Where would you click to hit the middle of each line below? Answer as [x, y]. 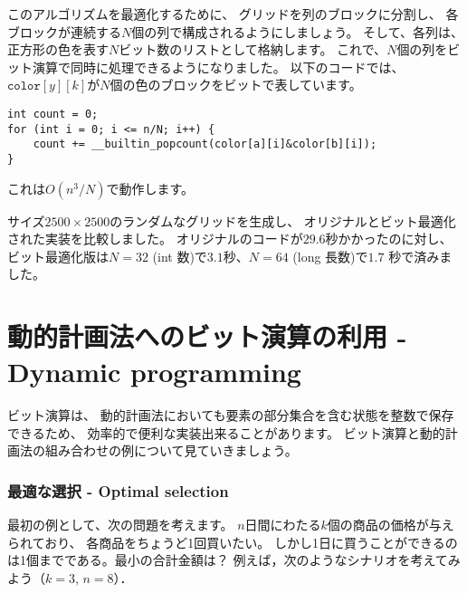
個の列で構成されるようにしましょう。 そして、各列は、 [297, 31]
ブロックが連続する [64, 31]
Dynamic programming [154, 372]
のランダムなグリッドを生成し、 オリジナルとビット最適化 [283, 220]
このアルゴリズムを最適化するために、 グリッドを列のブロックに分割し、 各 [233, 14]
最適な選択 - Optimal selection [118, 490]
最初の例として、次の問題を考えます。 [120, 525]
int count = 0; [53, 114]
